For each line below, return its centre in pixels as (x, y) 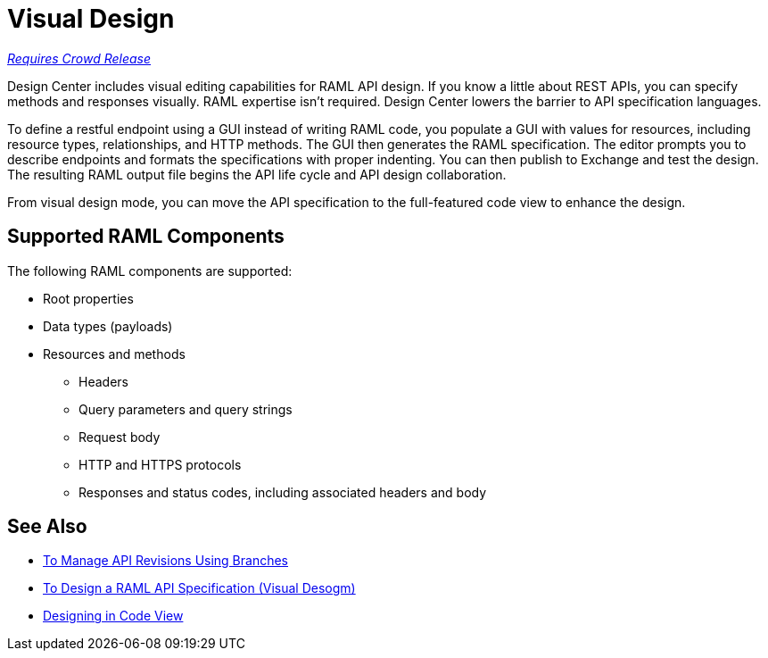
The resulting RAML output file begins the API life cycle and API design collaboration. (257, 174)
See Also (47, 527)
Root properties (88, 298)
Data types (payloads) (108, 326)
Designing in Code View (113, 616)
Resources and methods (114, 354)
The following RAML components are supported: (150, 271)
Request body (120, 437)
